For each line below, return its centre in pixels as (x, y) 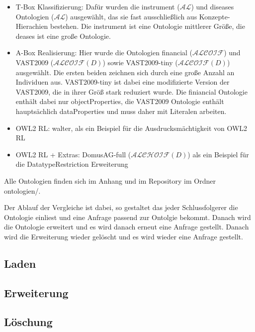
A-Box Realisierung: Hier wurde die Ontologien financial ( (104, 53)
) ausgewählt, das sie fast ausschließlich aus (131, 16)
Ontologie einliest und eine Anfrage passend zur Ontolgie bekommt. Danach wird (127, 217)
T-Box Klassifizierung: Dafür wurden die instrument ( (98, 6)
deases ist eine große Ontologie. (63, 36)
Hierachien (32, 26)
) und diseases (212, 6)
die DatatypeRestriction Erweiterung (72, 164)
